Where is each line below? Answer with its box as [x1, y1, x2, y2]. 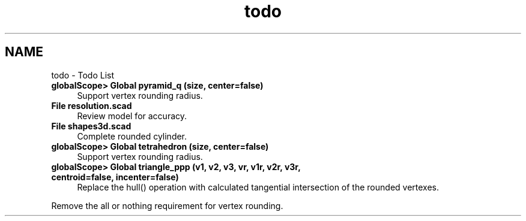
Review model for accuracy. [77, 110, 187, 121]
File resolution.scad [51, 100, 132, 111]
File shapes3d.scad [51, 120, 131, 131]
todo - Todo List [51, 69, 115, 80]
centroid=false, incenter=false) [51, 171, 179, 182]
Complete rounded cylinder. [77, 131, 187, 141]
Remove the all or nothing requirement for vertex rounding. [51, 200, 283, 211]
